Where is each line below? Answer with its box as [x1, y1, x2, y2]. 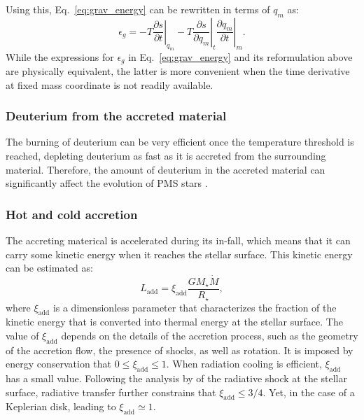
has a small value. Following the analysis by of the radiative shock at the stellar [6, 371, 347, 386]
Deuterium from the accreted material [6, 107, 227, 125]
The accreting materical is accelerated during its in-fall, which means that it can [6, 233, 351, 247]
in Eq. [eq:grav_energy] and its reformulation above [128, 49, 353, 64]
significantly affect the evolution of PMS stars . [6, 176, 208, 190]
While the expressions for [6, 49, 114, 64]
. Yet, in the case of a [262, 384, 355, 399]
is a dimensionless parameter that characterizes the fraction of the [52, 300, 337, 314]
